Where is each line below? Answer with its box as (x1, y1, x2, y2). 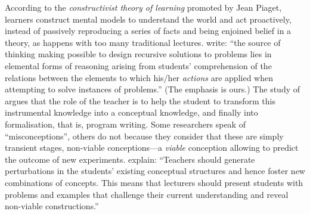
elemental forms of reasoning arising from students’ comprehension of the (5, 59, 272, 72)
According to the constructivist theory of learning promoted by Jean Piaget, (5, 1, 282, 13)
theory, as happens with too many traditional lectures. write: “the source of (5, 36, 281, 48)
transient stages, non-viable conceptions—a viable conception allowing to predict (5, 141, 299, 154)
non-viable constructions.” (5, 200, 99, 212)
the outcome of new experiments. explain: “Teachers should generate (5, 153, 255, 165)
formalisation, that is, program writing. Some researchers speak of (5, 117, 246, 130)
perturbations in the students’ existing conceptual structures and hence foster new (5, 165, 305, 177)
